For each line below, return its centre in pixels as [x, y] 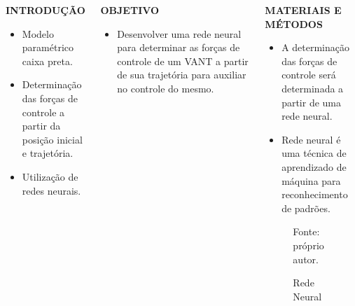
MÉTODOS [294, 23]
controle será [309, 75]
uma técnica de [314, 153]
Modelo [38, 33]
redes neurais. [51, 190]
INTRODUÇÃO [46, 10]
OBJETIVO [130, 10]
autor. [306, 259]
